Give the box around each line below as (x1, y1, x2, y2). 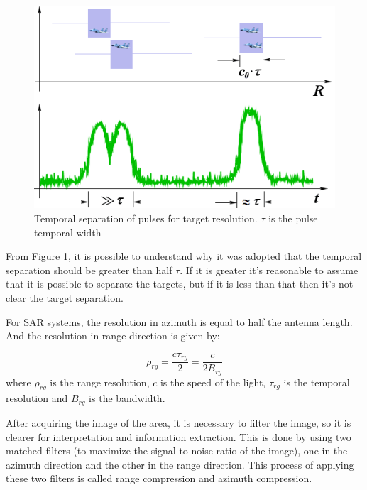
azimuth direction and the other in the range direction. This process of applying (6, 457, 354, 472)
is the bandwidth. (89, 391, 165, 405)
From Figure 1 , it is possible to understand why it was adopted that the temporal (6, 249, 362, 263)
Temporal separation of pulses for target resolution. (34, 210, 258, 225)
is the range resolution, (50, 374, 150, 389)
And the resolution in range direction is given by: (6, 328, 220, 343)
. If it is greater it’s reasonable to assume (180, 262, 358, 277)
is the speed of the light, (160, 374, 266, 389)
